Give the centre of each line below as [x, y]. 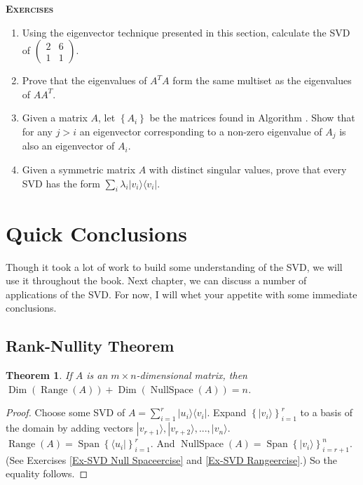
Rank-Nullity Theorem [90, 346]
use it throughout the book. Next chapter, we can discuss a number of [156, 280]
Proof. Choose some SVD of [66, 412]
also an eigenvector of [68, 146]
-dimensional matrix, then [192, 375]
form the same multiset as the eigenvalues [262, 80]
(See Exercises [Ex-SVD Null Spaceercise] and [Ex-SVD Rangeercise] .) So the [171, 459]
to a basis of [326, 412]
